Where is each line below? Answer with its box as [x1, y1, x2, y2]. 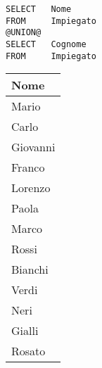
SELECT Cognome [6, 39, 87, 49]
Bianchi [11, 261, 49, 278]
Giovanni [11, 139, 56, 156]
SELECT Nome [6, 4, 72, 14]
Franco [11, 159, 45, 176]
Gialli [11, 322, 39, 339]
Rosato [11, 343, 46, 360]
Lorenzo [11, 179, 51, 196]
